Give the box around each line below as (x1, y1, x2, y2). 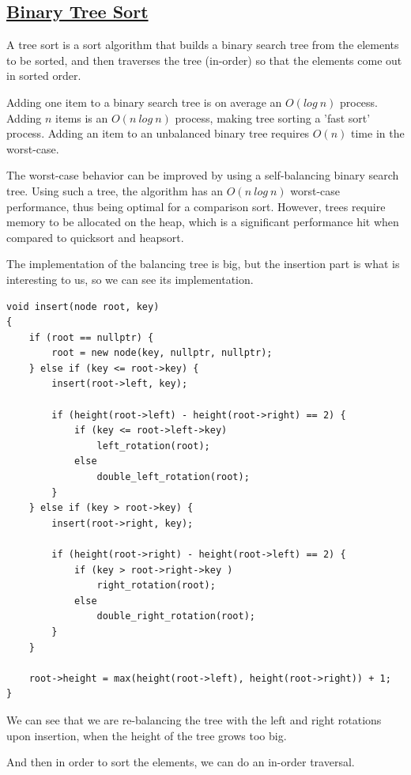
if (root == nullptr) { (28, 331, 154, 343)
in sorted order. (6, 67, 81, 84)
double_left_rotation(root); (96, 471, 250, 483)
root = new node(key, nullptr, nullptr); (51, 347, 273, 359)
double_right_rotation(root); (96, 611, 255, 622)
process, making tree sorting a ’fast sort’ (175, 109, 371, 126)
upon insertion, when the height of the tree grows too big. (6, 727, 287, 743)
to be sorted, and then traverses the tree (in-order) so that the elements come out (6, 51, 402, 68)
